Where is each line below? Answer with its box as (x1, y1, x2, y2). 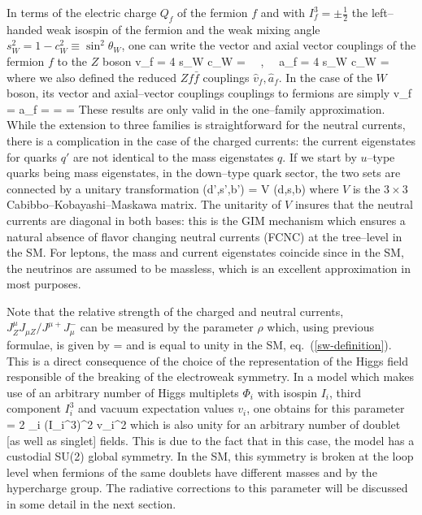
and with (260, 4, 306, 20)
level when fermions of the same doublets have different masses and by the (7, 463, 377, 480)
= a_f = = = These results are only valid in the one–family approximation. (7, 100, 385, 117)
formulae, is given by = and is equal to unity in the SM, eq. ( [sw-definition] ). (7, 335, 392, 353)
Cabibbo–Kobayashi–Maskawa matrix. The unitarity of (7, 196, 281, 213)
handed (7, 20, 43, 37)
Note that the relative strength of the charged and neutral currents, (7, 302, 344, 319)
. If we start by (282, 148, 357, 165)
